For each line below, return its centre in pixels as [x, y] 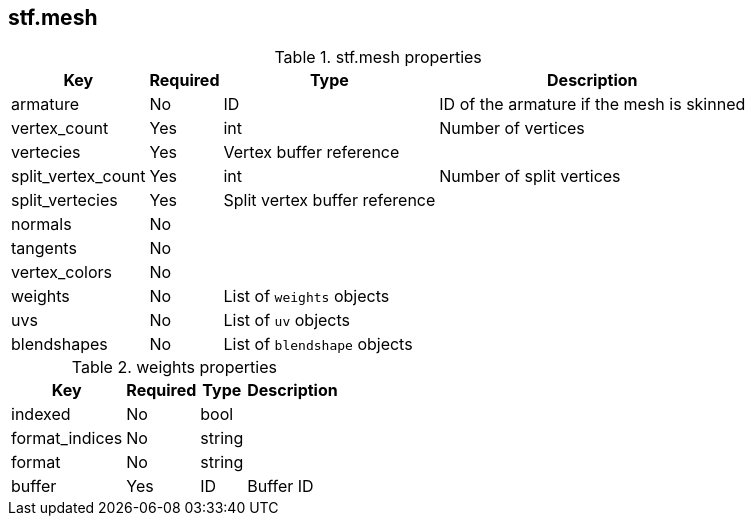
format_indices [67, 438]
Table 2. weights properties [174, 367]
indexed [41, 414]
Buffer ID [280, 486]
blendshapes [59, 344]
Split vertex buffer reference [329, 200]
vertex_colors [62, 272]
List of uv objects [287, 320]
